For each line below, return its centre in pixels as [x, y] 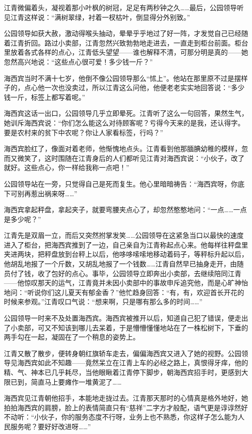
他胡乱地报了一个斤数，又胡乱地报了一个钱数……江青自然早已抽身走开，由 [120, 264]
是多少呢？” [23, 219]
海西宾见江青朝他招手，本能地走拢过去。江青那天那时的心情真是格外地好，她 [126, 398]
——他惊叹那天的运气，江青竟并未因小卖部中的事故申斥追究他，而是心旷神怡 [126, 283]
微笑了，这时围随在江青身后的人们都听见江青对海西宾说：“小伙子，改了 [131, 158]
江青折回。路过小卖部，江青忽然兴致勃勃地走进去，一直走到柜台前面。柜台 [129, 42]
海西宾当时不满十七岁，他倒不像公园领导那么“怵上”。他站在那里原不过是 [119, 78]
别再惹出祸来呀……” [47, 193]
